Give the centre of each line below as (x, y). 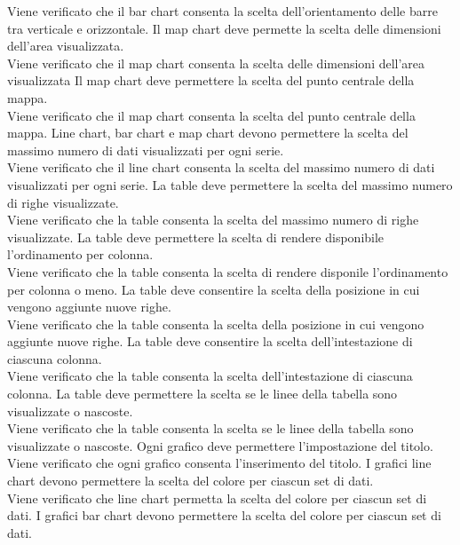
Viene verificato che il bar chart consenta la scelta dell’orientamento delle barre (222, 11)
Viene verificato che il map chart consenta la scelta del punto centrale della (211, 115)
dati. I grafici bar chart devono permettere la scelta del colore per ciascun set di (224, 515)
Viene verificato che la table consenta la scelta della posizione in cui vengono (216, 324)
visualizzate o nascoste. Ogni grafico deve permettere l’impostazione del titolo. (220, 445)
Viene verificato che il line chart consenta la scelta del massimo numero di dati (221, 167)
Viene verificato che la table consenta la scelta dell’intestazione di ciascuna (210, 376)
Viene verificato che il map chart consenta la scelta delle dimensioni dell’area (216, 63)
